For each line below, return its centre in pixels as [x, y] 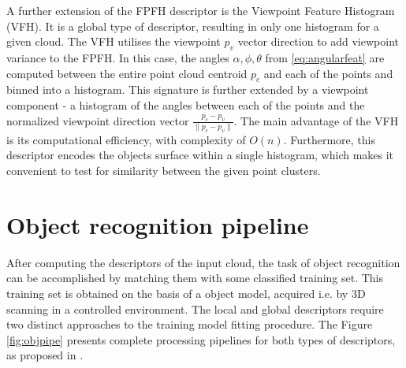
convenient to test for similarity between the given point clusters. [164, 171]
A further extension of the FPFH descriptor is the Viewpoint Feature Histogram [201, 10]
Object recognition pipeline [158, 224]
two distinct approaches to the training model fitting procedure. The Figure [190, 324]
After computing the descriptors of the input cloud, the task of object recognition [203, 262]
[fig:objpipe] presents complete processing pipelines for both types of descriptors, [201, 339]
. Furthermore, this [330, 139]
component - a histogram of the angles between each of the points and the [186, 104]
